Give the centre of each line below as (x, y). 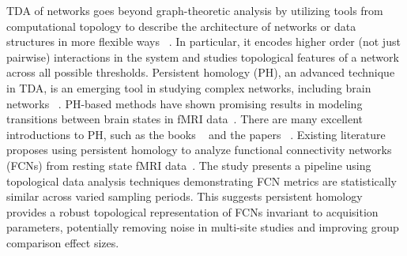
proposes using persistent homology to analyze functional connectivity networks (199, 150)
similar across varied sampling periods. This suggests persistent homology (185, 196)
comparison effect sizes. (63, 242)
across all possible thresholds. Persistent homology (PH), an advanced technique (201, 72)
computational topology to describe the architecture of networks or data (181, 26)
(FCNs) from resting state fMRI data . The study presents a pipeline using (189, 165)
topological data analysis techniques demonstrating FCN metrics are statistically (202, 181)
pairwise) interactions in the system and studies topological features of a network (203, 56)
